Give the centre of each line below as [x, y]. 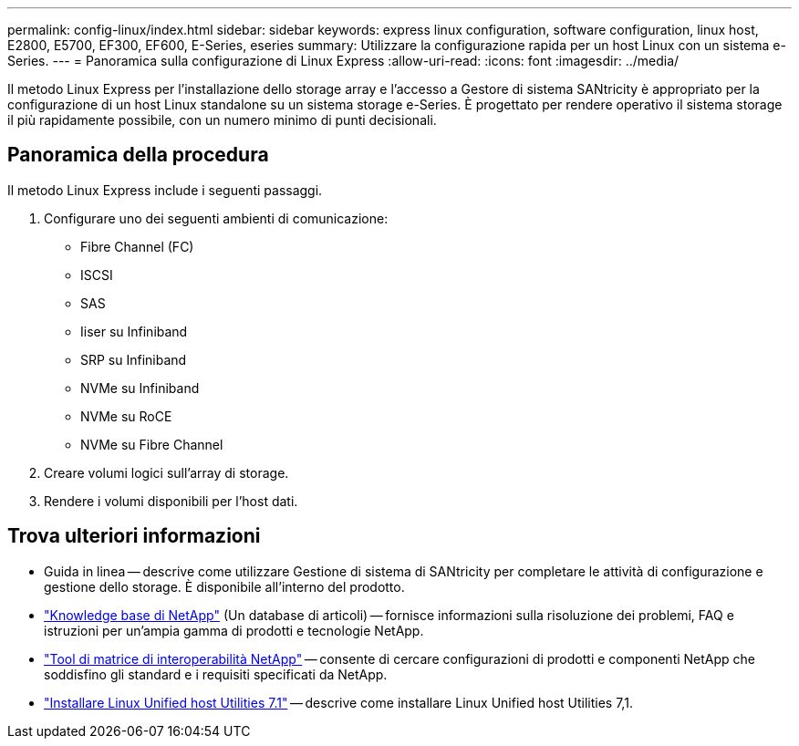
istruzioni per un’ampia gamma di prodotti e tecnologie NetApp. [234, 630]
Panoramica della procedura [138, 155]
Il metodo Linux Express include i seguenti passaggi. [165, 190]
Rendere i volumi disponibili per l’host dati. [171, 501]
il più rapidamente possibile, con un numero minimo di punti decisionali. [222, 120]
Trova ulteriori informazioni [134, 536]
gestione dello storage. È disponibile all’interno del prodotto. [224, 586]
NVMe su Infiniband [140, 388]
